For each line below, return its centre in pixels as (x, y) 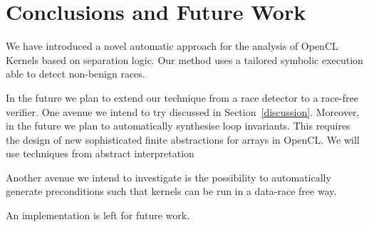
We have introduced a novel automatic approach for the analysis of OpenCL (172, 46)
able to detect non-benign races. (76, 74)
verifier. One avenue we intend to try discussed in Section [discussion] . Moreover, (183, 111)
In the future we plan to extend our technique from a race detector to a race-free (182, 97)
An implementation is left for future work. (98, 215)
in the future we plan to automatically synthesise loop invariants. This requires (178, 126)
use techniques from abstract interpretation (100, 153)
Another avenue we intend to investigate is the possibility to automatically (168, 177)
